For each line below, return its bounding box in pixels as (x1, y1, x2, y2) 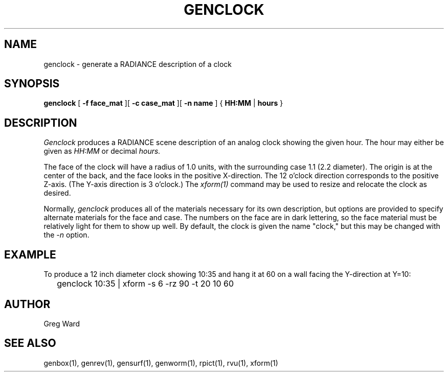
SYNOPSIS (4, 77, 60, 90)
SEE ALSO (4, 337, 56, 350)
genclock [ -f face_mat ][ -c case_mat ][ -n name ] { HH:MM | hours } (43, 99, 283, 108)
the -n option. (43, 230, 89, 240)
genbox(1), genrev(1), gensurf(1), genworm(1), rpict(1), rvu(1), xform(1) (43, 358, 278, 367)
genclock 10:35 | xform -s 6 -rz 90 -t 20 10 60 (57, 278, 234, 289)
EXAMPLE (4, 248, 56, 261)
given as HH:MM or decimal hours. (43, 147, 161, 156)
